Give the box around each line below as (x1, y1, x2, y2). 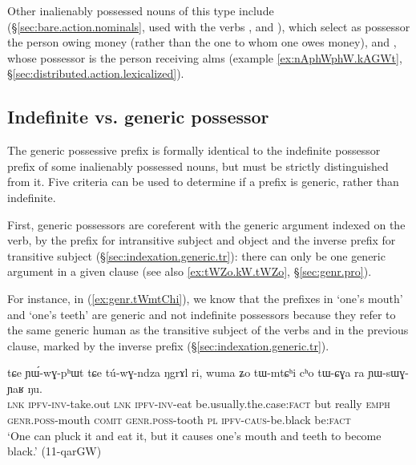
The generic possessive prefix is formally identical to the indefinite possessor (7, 142, 381, 159)
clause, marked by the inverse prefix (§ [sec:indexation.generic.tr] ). (7, 337, 329, 354)
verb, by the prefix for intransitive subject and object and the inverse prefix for (7, 232, 396, 249)
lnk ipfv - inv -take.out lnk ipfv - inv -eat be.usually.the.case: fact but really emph (7, 395, 390, 412)
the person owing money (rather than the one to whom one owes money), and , (7, 34, 397, 51)
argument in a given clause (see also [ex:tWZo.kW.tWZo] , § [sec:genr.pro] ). (7, 263, 372, 280)
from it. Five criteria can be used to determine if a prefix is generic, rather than (7, 173, 399, 190)
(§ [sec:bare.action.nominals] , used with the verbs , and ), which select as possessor (7, 18, 410, 34)
